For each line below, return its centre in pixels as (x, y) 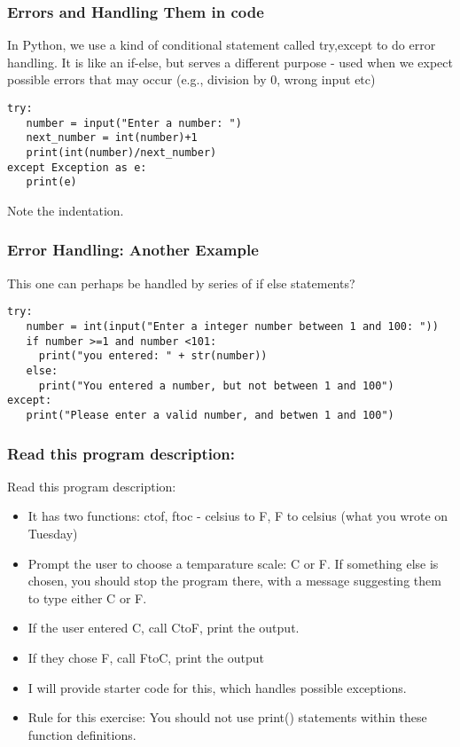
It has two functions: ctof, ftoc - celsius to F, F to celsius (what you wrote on (238, 516)
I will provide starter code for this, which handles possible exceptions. (217, 687)
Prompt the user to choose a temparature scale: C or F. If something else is (233, 563)
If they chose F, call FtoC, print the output (146, 657)
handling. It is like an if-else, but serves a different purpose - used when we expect (230, 62)
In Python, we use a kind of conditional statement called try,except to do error (222, 45)
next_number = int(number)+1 (112, 138)
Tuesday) (53, 533)
